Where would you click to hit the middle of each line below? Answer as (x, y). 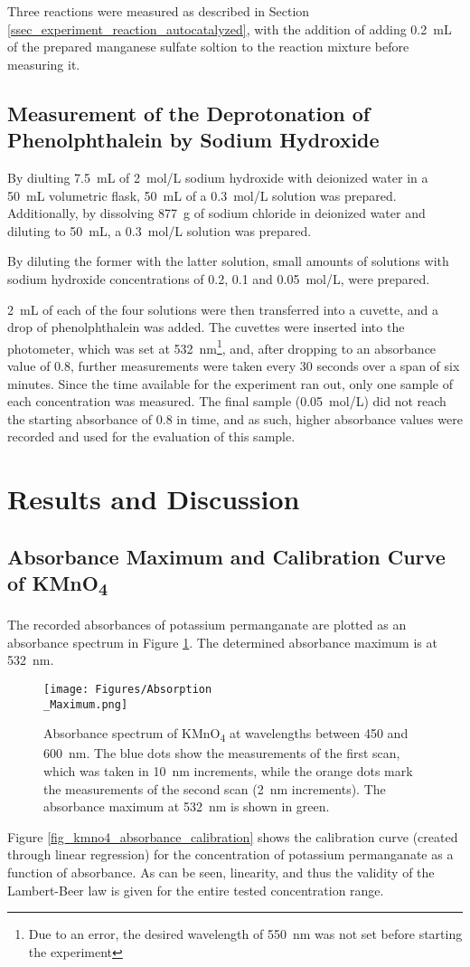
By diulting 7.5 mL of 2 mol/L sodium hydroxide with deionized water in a (218, 177)
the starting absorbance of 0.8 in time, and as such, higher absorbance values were (235, 418)
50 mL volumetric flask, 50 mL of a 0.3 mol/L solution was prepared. (202, 195)
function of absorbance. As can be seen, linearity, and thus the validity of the (221, 872)
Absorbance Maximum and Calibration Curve (226, 556)
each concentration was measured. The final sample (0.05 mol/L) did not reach (227, 401)
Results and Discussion (154, 499)
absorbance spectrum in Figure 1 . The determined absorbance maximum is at (222, 642)
